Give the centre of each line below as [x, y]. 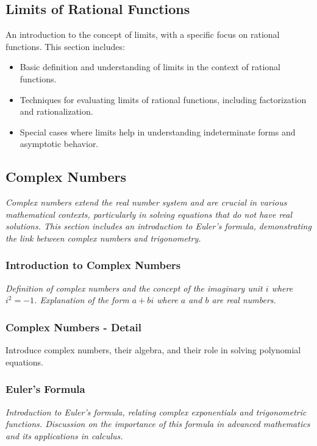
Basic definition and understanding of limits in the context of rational [150, 67]
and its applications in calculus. [64, 435]
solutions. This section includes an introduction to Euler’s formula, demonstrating [158, 226]
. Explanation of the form [82, 300]
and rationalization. [56, 111]
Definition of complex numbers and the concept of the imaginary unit [134, 288]
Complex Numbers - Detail [74, 327]
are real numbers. [244, 300]
